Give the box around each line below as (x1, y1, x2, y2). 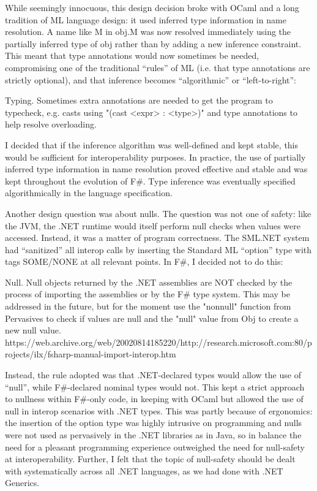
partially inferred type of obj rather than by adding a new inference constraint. (5, 37, 302, 50)
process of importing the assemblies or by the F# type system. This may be (5, 287, 290, 300)
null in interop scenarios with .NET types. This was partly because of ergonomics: (5, 404, 313, 417)
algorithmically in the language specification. (5, 186, 173, 199)
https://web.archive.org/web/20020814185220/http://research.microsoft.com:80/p (5, 335, 312, 348)
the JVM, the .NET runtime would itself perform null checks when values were (5, 219, 300, 232)
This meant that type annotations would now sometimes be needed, (5, 49, 259, 62)
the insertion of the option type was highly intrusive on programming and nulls (5, 416, 302, 429)
